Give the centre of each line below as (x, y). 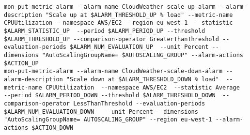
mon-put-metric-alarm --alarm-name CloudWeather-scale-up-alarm (110, 7)
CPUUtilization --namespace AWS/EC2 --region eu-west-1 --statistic (118, 23)
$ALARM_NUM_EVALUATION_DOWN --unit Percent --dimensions (101, 112)
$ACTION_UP (21, 63)
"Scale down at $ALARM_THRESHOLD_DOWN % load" (142, 79)
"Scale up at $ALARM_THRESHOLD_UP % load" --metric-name (139, 15)
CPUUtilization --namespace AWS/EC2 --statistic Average (142, 87)
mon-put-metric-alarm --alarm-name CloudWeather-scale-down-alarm (113, 71)
